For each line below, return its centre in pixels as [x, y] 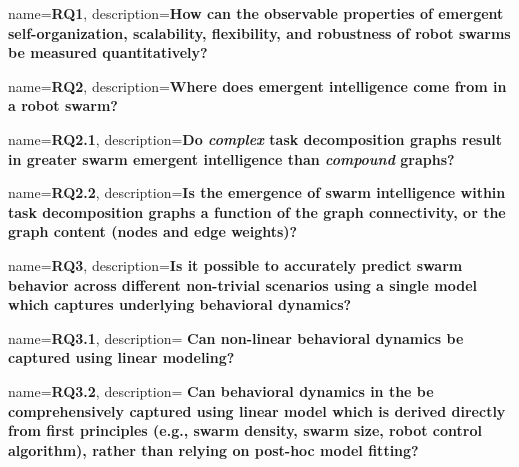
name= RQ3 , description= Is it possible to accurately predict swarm [235, 264]
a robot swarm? [63, 105]
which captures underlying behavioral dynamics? [180, 304]
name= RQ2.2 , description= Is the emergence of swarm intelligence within [257, 192]
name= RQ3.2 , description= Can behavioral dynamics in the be [221, 390]
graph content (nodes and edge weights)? [153, 231]
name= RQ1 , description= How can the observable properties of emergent [256, 13]
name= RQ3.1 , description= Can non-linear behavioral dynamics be [236, 337]
